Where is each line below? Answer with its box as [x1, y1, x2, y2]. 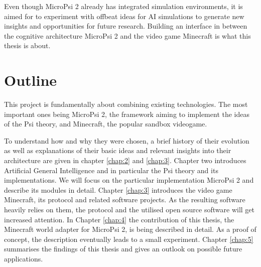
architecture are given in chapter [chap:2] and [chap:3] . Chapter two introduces [4, 155, 246, 166]
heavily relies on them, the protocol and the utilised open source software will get [4, 204, 254, 215]
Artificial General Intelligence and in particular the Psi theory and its [4, 165, 218, 175]
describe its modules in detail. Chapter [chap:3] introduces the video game [4, 184, 232, 195]
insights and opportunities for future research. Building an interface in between [4, 21, 247, 31]
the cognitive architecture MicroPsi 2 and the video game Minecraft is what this [4, 30, 251, 41]
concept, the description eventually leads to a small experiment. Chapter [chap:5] [4, 233, 253, 244]
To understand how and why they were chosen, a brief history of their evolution [4, 135, 249, 146]
